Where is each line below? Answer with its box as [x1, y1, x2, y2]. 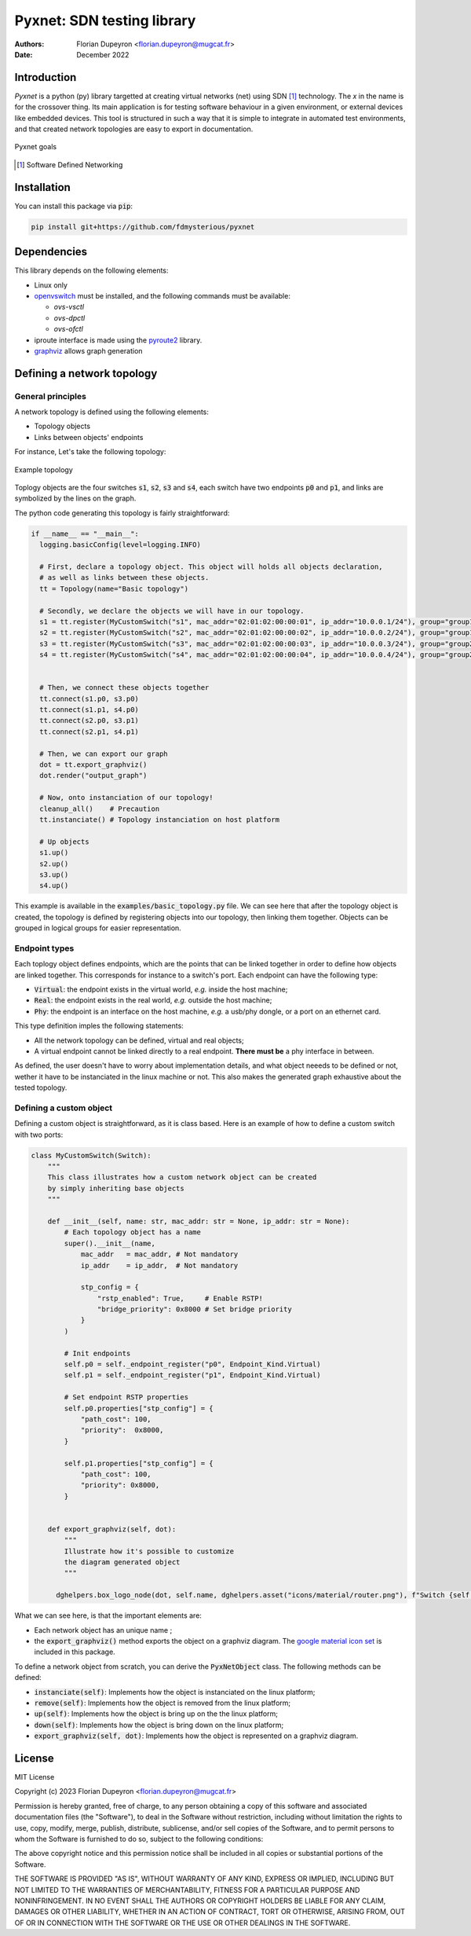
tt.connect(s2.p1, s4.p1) [39, 727, 139, 736]
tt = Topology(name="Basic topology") [39, 584, 188, 593]
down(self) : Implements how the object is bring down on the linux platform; [34, 1720, 284, 1729]
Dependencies [14, 245, 88, 258]
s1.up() [39, 849, 69, 857]
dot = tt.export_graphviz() [39, 761, 148, 769]
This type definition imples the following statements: [14, 1021, 184, 1031]
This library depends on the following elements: [14, 266, 169, 275]
